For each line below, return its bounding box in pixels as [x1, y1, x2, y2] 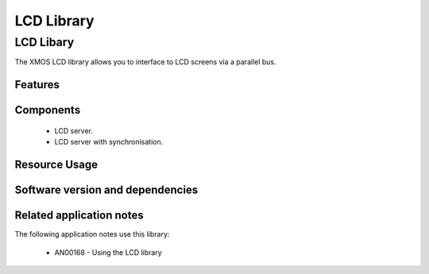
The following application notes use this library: [14, 230, 170, 239]
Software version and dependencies [14, 183, 199, 197]
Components [14, 103, 81, 117]
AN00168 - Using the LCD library [54, 247, 162, 257]
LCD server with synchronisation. [54, 137, 164, 147]
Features [14, 78, 60, 91]
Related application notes [14, 209, 144, 222]
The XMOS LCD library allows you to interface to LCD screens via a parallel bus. [14, 57, 277, 67]
